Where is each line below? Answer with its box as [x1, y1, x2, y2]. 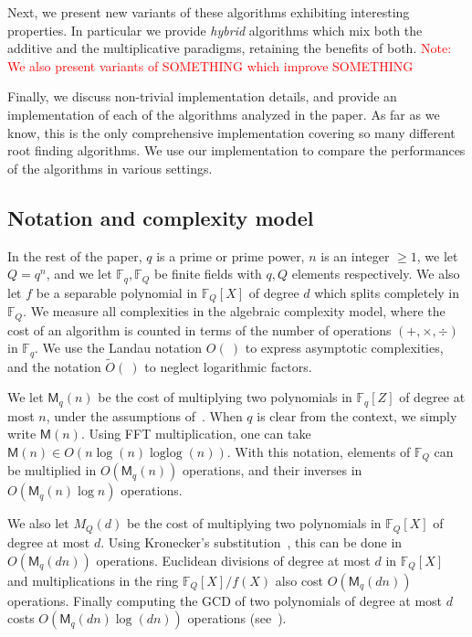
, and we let [46, 264, 112, 283]
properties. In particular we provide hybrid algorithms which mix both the [7, 20, 423, 39]
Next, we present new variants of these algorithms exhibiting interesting [7, 3, 410, 21]
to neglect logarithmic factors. [144, 356, 312, 376]
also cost [275, 570, 324, 589]
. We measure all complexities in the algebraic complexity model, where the [23, 302, 446, 321]
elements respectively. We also [291, 264, 460, 283]
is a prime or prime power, [156, 246, 305, 265]
